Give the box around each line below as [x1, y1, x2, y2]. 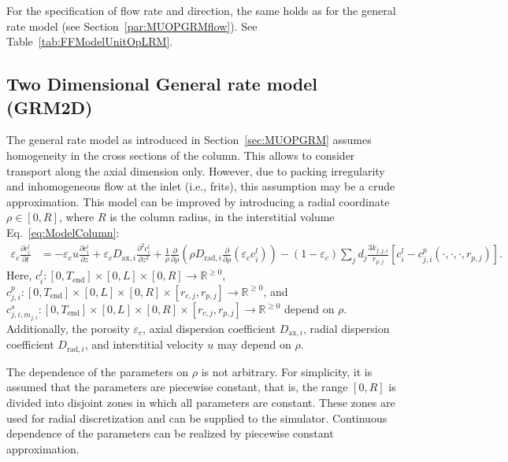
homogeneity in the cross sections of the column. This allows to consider [6, 146, 355, 163]
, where [58, 209, 95, 225]
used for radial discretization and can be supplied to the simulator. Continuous [6, 409, 387, 426]
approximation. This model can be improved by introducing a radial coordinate [6, 193, 390, 209]
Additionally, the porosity [6, 320, 130, 336]
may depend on [217, 336, 291, 353]
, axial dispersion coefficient [143, 320, 276, 336]
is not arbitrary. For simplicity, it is [201, 363, 373, 379]
